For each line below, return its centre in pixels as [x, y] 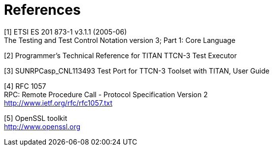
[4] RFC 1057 [25, 86]
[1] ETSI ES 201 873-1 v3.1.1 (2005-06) [66, 32]
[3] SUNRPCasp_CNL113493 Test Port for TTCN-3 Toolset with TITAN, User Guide [137, 71]
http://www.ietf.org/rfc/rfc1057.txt [58, 103]
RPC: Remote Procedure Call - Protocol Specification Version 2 [106, 94]
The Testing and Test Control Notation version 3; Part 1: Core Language [120, 40]
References [42, 10]
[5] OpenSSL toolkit [36, 118]
